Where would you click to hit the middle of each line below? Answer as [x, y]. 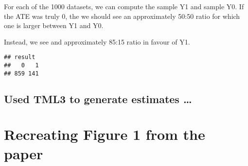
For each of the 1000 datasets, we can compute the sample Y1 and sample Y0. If [124, 6]
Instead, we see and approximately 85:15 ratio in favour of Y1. [97, 41]
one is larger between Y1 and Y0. [54, 25]
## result [20, 57]
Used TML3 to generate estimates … [98, 98]
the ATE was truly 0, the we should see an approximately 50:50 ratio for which [122, 16]
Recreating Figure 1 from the [105, 134]
